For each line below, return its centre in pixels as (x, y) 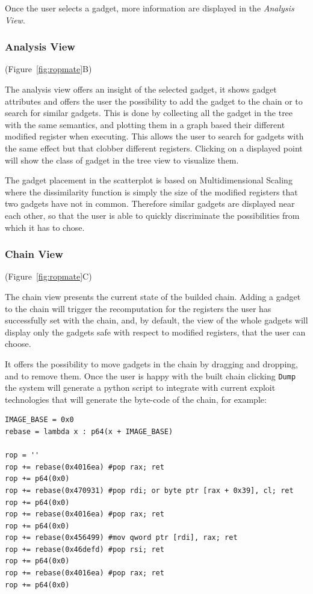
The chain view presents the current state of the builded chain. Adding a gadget (153, 296)
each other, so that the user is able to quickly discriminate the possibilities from (152, 215)
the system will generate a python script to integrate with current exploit (140, 387)
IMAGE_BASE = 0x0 (39, 420)
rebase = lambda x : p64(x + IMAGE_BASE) (89, 431)
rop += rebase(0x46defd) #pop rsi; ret (85, 549)
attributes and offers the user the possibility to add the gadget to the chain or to (154, 101)
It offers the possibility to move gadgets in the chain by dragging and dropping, (151, 363)
